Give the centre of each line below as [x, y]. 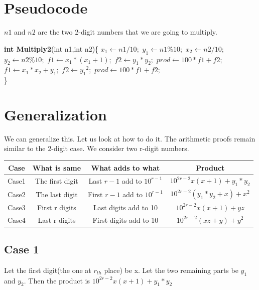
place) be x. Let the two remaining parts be [171, 270]
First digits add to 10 [125, 220]
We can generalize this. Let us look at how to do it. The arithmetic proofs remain [130, 138]
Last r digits [57, 220]
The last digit [57, 194]
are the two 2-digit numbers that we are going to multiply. [127, 32]
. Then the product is [57, 280]
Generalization [55, 114]
